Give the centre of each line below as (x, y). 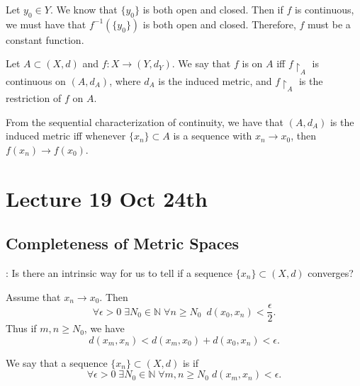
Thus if (21, 328)
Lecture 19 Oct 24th (107, 198)
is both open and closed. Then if (213, 9)
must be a (329, 24)
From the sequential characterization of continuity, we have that (145, 121)
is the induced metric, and (215, 80)
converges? (331, 272)
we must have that (46, 24)
